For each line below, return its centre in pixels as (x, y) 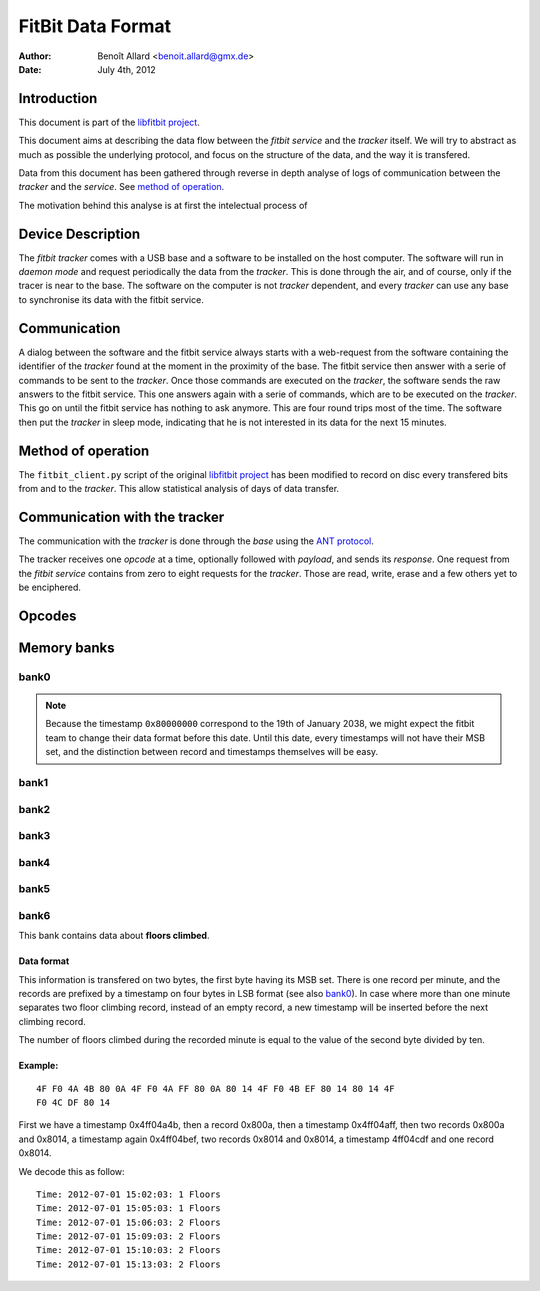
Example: (38, 1066)
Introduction (58, 98)
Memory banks (66, 647)
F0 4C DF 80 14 (73, 1102)
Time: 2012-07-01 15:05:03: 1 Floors (129, 1208)
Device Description (79, 233)
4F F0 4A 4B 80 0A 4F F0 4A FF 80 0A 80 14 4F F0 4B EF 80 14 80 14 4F (215, 1088)
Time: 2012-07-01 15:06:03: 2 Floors (129, 1222)
